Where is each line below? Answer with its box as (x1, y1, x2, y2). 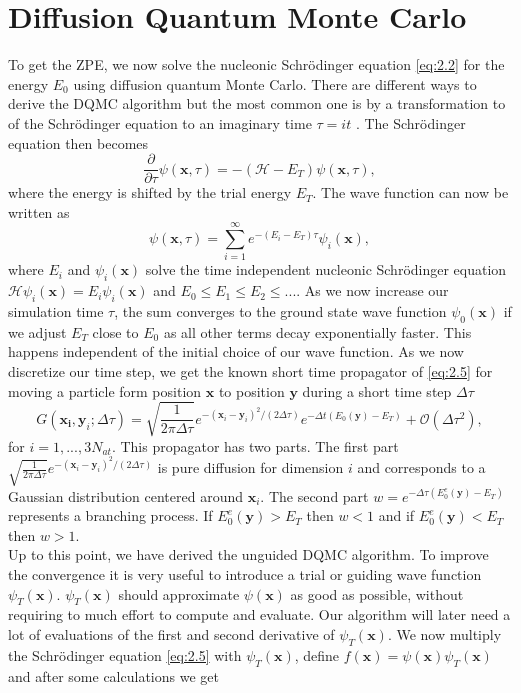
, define (294, 644, 340, 665)
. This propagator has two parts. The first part (111, 435, 399, 456)
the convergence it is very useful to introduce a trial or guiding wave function (8, 564, 482, 585)
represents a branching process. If (8, 505, 213, 526)
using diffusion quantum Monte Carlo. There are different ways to (73, 73, 477, 94)
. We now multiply (387, 624, 502, 645)
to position (218, 380, 285, 401)
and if (378, 505, 415, 526)
